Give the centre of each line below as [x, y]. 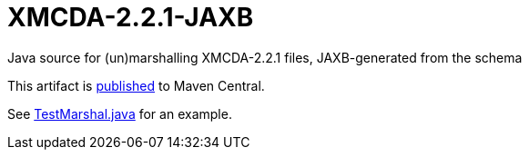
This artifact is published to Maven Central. [136, 85]
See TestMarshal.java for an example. [120, 113]
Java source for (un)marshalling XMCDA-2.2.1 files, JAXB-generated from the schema [265, 57]
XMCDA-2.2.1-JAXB [131, 17]
